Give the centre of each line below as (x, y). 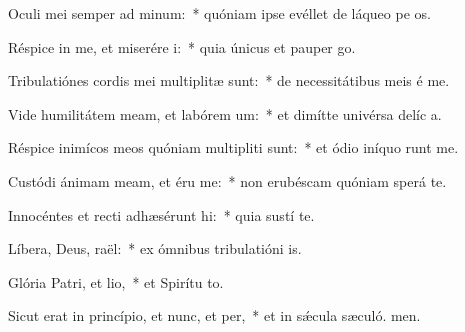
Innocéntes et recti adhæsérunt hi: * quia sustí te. (161, 214)
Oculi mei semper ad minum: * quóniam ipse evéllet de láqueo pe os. (219, 13)
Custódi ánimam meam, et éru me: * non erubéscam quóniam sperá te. (227, 180)
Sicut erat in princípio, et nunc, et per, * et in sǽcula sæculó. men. (214, 315)
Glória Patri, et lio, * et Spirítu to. (116, 281)
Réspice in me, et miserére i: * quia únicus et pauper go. (182, 46)
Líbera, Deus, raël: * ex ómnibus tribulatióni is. (155, 248)
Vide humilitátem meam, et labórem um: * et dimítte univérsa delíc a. (225, 113)
